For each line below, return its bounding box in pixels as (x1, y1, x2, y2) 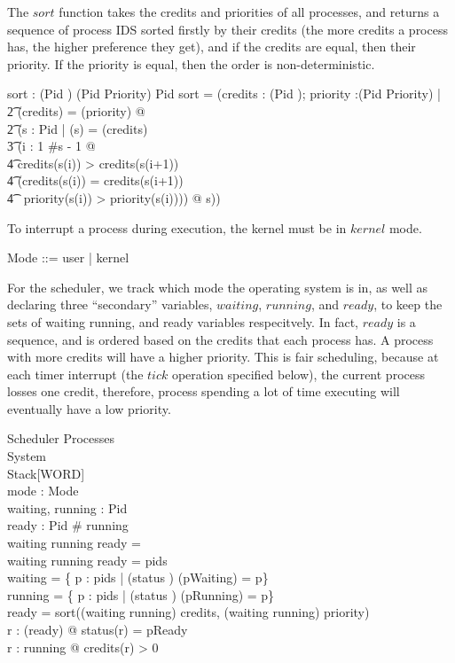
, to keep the (373, 295, 443, 314)
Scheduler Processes (7, 429, 115, 448)
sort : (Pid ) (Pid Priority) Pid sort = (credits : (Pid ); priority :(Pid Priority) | (7, 84, 441, 103)
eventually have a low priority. (7, 399, 171, 417)
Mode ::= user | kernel (7, 248, 129, 267)
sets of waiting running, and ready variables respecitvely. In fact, (7, 312, 358, 331)
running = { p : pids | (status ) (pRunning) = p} (7, 585, 275, 604)
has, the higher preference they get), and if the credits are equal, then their (7, 37, 416, 56)
